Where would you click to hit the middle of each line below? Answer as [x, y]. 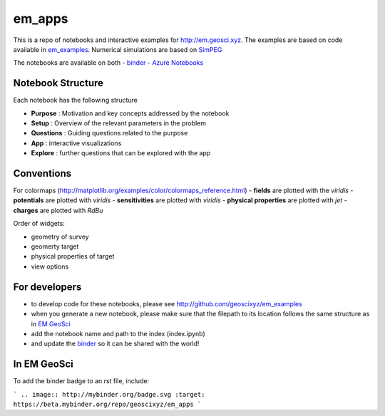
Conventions [42, 173]
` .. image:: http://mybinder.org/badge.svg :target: [109, 394]
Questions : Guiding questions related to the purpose [109, 133]
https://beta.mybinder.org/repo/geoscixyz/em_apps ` [107, 404]
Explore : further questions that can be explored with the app [121, 153]
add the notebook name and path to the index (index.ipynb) [118, 333]
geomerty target [55, 246]
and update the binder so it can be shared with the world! [115, 344]
